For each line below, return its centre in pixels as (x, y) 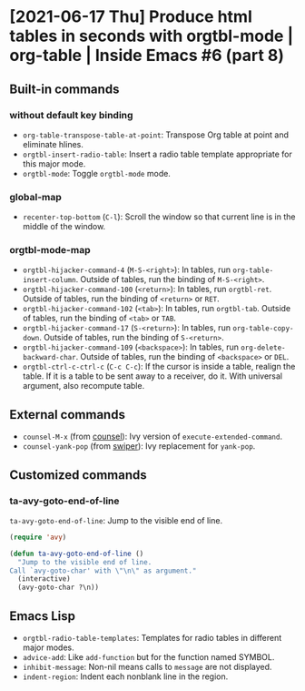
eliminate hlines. (53, 144)
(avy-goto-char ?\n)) (59, 588)
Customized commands (78, 475)
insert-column (49, 280)
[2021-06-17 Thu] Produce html (131, 17)
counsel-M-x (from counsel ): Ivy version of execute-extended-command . (152, 437)
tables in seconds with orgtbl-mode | (152, 36)
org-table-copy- (263, 329)
